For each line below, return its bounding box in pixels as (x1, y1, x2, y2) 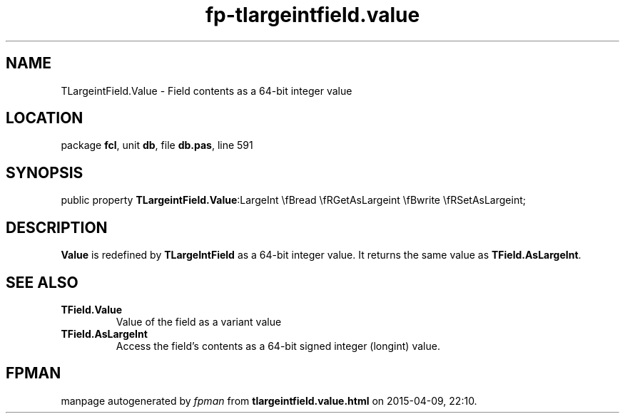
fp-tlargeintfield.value (205, 3, 420, 27)
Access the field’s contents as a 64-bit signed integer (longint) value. (116, 339, 440, 352)
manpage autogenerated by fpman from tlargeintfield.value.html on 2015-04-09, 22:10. (61, 394, 477, 407)
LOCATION (6, 109, 83, 128)
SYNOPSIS (6, 163, 83, 182)
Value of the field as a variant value (116, 315, 282, 328)
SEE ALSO (6, 273, 78, 291)
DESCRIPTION (6, 218, 108, 237)
